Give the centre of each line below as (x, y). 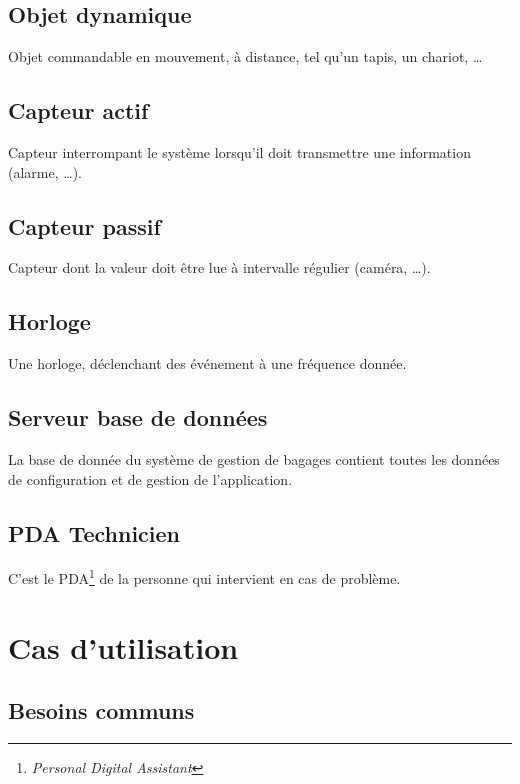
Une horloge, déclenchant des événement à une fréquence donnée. (207, 363)
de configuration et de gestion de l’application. (150, 478)
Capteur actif (78, 110)
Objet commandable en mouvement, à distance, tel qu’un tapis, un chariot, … (245, 56)
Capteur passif (84, 225)
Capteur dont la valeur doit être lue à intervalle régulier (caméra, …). (219, 267)
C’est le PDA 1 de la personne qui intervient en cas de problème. (204, 577)
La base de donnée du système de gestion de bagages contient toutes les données (254, 458)
